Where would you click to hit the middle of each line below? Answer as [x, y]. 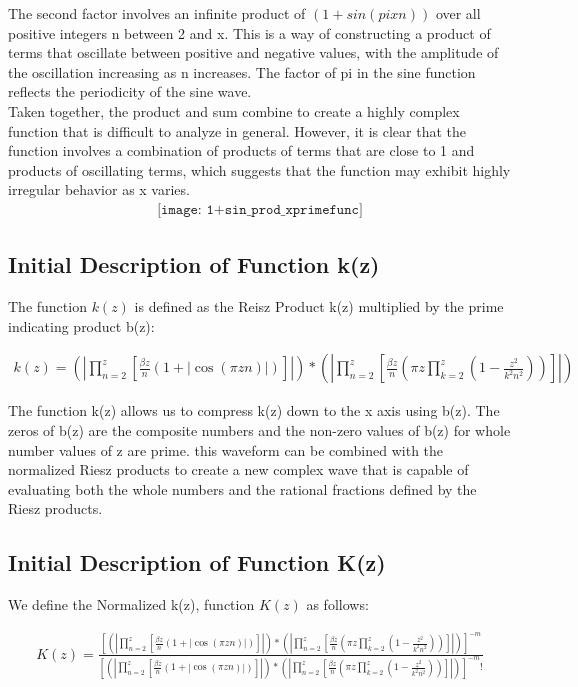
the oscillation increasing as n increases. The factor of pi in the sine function [242, 71]
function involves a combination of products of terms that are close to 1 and [241, 150]
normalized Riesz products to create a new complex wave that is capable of [238, 469]
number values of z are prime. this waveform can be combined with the [226, 449]
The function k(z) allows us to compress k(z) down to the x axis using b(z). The [254, 410]
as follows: [337, 604]
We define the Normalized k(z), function [131, 604]
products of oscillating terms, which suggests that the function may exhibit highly [259, 169]
